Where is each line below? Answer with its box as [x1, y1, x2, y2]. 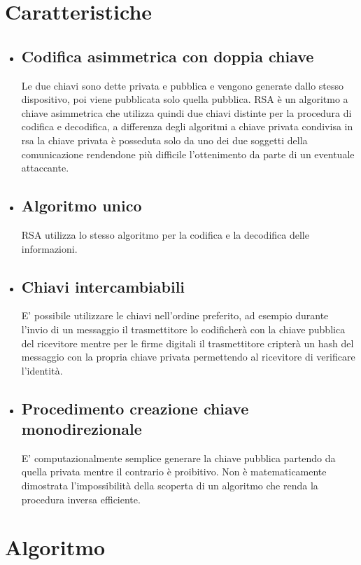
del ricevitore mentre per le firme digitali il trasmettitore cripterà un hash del [21, 335, 354, 350]
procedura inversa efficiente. [21, 491, 141, 506]
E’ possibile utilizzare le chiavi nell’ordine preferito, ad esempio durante [21, 308, 329, 323]
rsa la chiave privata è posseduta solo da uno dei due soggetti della [21, 132, 308, 147]
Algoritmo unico [21, 195, 142, 216]
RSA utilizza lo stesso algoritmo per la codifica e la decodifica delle [21, 227, 309, 242]
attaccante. [21, 160, 69, 175]
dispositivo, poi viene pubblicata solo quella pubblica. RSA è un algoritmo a [21, 92, 348, 106]
